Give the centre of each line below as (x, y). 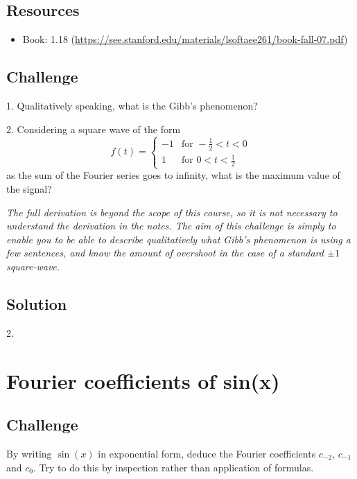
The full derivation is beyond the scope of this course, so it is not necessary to (172, 212)
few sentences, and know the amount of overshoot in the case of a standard (165, 253)
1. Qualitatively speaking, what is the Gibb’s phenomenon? (132, 105)
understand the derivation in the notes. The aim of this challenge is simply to (171, 226)
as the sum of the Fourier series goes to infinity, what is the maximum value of (173, 175)
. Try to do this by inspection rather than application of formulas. (173, 467)
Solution (37, 303)
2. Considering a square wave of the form (94, 129)
